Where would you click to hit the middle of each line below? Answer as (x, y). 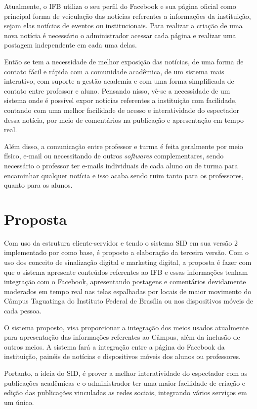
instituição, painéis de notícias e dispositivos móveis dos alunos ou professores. (122, 356)
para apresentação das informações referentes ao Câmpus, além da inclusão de (122, 337)
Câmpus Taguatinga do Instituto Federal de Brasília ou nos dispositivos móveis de (128, 301)
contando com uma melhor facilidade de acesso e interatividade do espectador (122, 110)
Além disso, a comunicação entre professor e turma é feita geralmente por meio (124, 146)
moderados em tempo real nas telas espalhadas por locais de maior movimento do (128, 291)
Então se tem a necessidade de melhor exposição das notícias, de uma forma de (124, 61)
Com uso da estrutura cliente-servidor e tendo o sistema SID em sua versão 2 (121, 242)
